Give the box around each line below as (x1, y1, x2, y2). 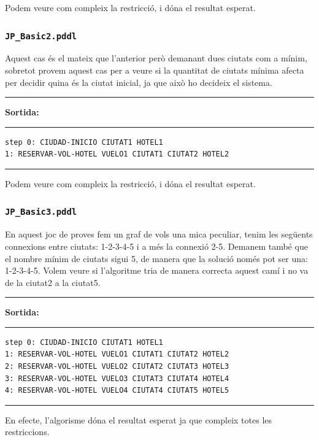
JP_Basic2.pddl (5, 31, 77, 41)
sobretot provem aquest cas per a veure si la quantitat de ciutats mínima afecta (5, 63, 304, 76)
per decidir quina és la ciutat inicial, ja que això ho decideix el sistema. (5, 75, 272, 88)
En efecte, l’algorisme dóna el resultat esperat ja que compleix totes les (5, 413, 272, 426)
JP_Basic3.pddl (5, 207, 77, 217)
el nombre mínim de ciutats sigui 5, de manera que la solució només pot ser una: (5, 252, 308, 264)
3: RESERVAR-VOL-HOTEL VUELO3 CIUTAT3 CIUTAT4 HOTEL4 (5, 374, 229, 383)
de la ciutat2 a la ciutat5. (5, 276, 101, 288)
